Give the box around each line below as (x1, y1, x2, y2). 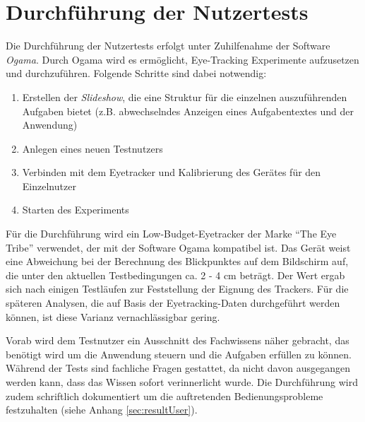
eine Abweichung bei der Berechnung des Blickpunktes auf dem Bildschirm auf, (6, 254, 349, 269)
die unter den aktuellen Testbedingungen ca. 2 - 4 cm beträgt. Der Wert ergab (6, 267, 345, 282)
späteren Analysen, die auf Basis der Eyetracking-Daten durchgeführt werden (6, 295, 340, 310)
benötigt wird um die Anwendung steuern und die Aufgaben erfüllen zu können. (6, 346, 352, 361)
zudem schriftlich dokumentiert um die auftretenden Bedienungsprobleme (6, 388, 323, 403)
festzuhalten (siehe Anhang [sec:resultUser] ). (6, 402, 198, 417)
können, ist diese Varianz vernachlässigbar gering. (6, 309, 220, 324)
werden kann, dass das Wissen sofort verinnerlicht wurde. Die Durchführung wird (6, 375, 358, 389)
